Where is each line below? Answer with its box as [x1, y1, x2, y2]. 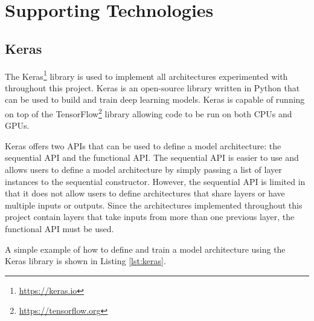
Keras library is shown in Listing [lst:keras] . [5, 255, 166, 267]
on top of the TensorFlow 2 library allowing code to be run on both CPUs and [5, 106, 292, 120]
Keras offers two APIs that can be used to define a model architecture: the [5, 139, 281, 152]
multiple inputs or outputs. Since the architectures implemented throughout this [5, 198, 303, 211]
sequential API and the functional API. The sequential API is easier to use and [5, 151, 299, 164]
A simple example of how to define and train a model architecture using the [5, 242, 286, 255]
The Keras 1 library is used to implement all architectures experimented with [5, 68, 288, 82]
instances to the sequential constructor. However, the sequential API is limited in [5, 175, 306, 187]
